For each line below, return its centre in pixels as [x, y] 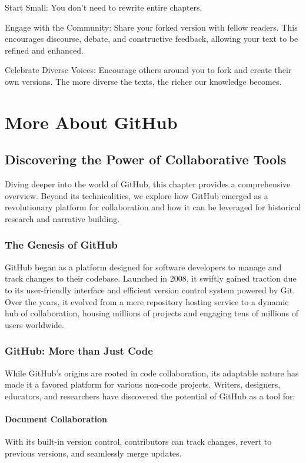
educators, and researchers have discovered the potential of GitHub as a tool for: [150, 396]
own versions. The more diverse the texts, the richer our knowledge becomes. [143, 81]
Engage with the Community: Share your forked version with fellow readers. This [151, 27]
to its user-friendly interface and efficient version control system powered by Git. [150, 290]
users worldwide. [34, 324]
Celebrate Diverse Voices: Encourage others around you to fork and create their [148, 70]
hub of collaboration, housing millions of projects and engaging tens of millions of [152, 313]
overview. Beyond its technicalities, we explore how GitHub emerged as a [137, 195]
